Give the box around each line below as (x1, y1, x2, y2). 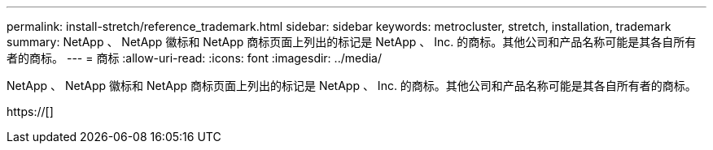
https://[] (7, 105, 54, 118)
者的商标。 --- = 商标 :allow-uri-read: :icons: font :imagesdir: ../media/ (7, 51, 383, 65)
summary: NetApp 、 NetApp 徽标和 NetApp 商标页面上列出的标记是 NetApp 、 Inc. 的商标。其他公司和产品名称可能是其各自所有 (7, 35, 697, 49)
